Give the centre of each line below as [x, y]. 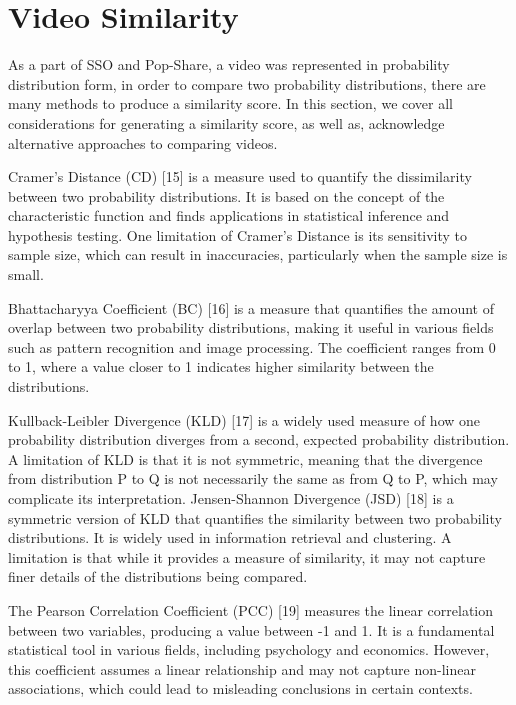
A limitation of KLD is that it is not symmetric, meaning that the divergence [245, 458]
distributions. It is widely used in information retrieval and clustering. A [230, 537]
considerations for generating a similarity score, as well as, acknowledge [226, 122]
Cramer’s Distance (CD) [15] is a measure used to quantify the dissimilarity [240, 176]
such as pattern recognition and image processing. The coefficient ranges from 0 [252, 346]
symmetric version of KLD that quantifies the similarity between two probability [255, 517]
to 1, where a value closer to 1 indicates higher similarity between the [221, 366]
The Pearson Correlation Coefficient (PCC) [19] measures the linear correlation [251, 609]
